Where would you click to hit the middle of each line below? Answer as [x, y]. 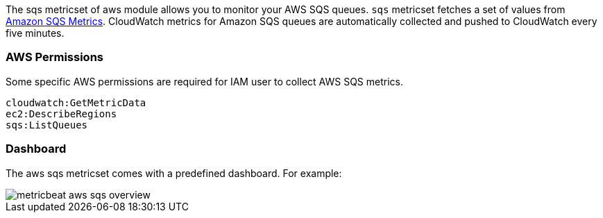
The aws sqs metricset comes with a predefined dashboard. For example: [174, 173]
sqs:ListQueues [47, 125]
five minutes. [35, 33]
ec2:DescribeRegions [61, 114]
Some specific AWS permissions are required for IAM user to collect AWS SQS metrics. [204, 81]
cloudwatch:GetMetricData [76, 102]
